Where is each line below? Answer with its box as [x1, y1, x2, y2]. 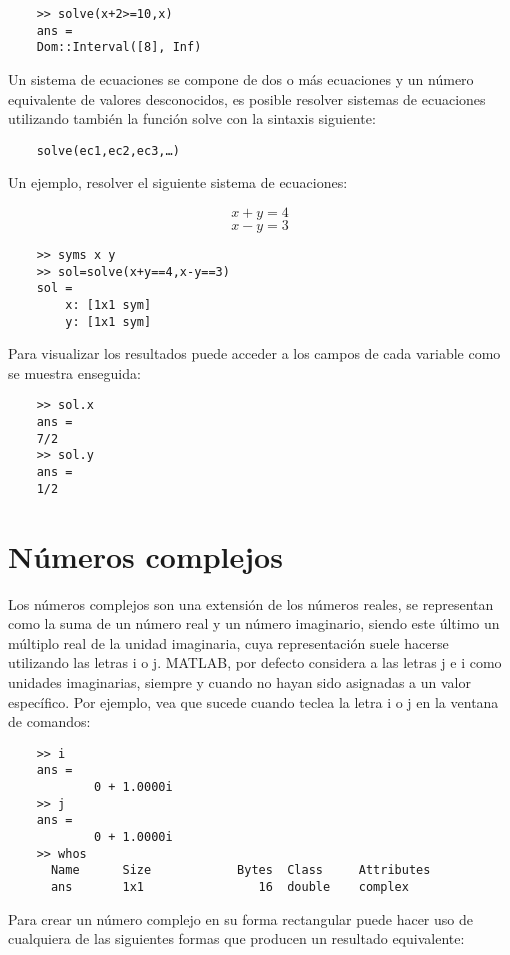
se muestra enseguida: [8, 362, 141, 383]
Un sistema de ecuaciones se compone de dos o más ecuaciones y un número [8, 68, 474, 89]
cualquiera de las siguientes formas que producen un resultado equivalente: [8, 928, 465, 949]
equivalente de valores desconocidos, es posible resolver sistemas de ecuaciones [8, 88, 486, 109]
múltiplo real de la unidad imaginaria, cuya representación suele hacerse [8, 632, 449, 653]
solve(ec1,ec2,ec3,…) [36, 143, 180, 158]
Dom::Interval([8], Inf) [36, 40, 202, 55]
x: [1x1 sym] [65, 297, 152, 312]
